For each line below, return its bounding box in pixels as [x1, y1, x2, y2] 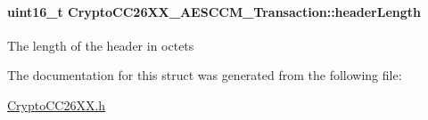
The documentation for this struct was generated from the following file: [7, 66, 402, 84]
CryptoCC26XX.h [7, 95, 106, 114]
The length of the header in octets [7, 36, 194, 54]
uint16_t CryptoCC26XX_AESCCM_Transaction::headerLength [7, 2, 421, 20]
